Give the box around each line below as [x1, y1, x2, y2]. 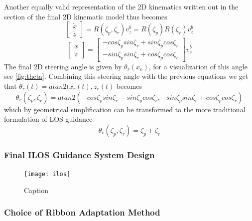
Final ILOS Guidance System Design [4, 148, 155, 161]
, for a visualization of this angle [148, 61, 248, 71]
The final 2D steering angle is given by [4, 61, 122, 71]
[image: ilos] [24, 171, 71, 178]
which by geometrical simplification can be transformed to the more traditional [4, 104, 246, 114]
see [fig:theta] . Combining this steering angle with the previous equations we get [4, 71, 249, 81]
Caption [24, 185, 49, 195]
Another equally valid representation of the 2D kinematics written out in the [4, 1, 239, 11]
